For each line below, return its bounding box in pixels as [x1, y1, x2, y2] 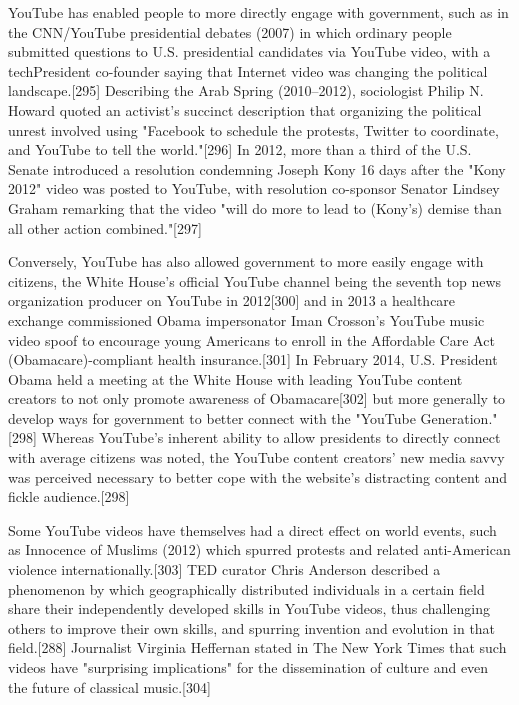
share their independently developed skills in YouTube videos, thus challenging [8, 598, 490, 619]
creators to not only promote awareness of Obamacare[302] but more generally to [8, 388, 506, 409]
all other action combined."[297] [8, 217, 202, 238]
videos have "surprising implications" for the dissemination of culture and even [8, 657, 489, 677]
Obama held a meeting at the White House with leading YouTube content [8, 368, 463, 389]
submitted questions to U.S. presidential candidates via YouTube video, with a [8, 41, 491, 62]
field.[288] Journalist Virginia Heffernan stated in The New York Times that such [8, 637, 507, 658]
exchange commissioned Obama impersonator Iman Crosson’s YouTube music [8, 309, 485, 330]
